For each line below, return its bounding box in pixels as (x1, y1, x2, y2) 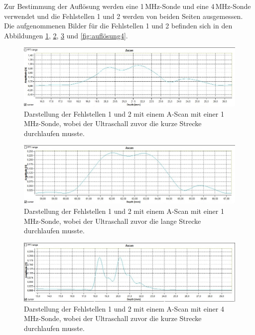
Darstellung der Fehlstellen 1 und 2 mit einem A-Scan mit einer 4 (24, 303, 224, 314)
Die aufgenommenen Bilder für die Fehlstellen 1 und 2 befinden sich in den (4, 20, 233, 31)
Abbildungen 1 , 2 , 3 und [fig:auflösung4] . (4, 30, 128, 40)
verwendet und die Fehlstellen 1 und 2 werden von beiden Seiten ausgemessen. (4, 10, 243, 21)
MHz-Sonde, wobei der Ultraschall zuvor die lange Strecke (24, 215, 201, 226)
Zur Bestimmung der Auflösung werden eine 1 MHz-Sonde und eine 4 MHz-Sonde (4, 1, 251, 11)
